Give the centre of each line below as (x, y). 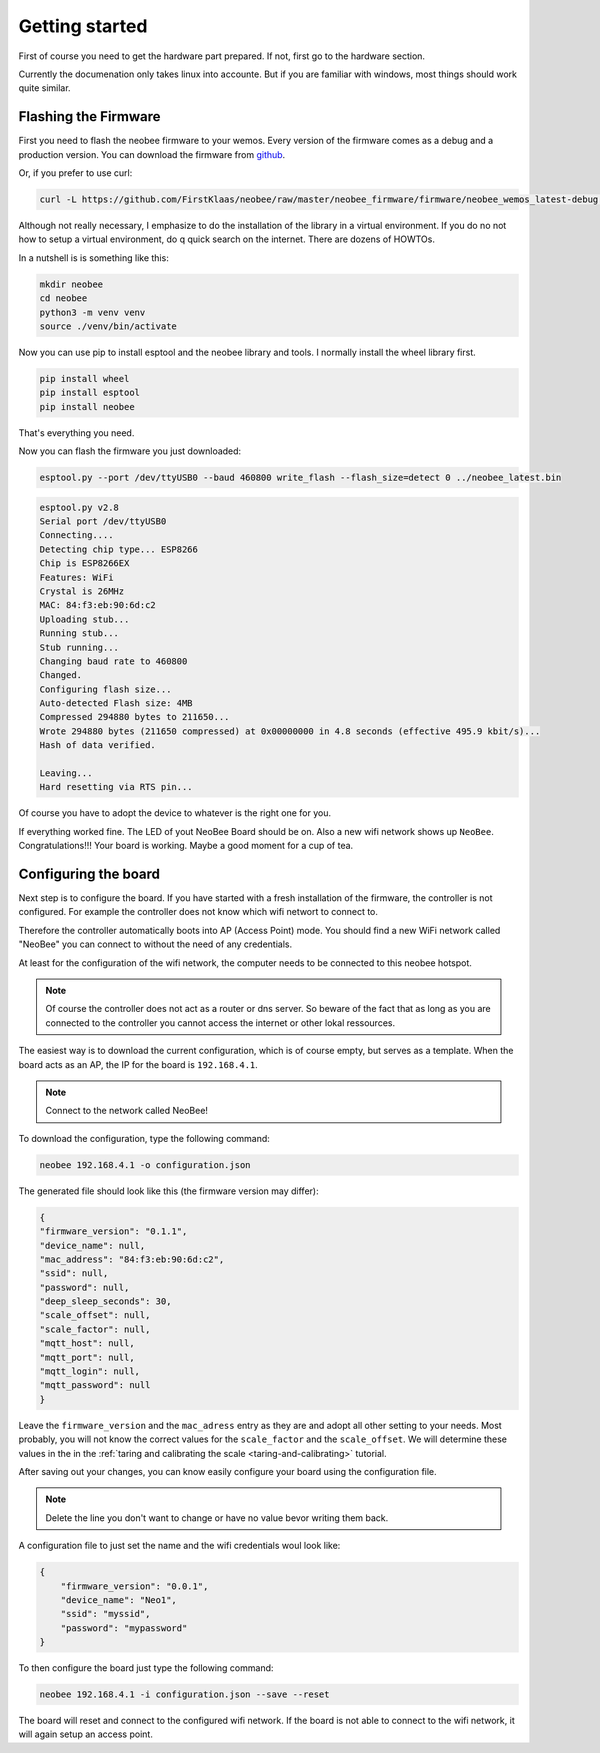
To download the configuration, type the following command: (144, 1138)
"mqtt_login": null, (89, 1371)
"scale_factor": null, (95, 1329)
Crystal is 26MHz (82, 591)
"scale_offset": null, (95, 1315)
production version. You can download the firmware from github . (152, 154)
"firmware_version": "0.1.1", (113, 1231)
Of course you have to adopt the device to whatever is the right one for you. (175, 813)
